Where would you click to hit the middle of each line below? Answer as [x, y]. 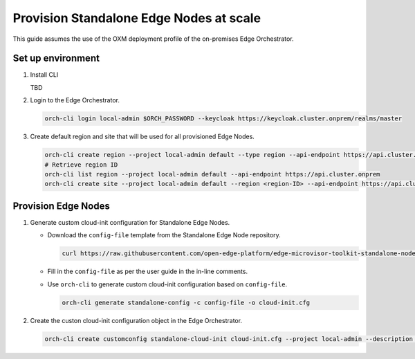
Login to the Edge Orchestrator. [75, 100]
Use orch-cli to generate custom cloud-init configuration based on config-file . [167, 284]
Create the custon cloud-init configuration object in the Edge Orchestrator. [136, 320]
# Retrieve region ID [81, 165]
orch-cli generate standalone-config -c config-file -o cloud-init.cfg [186, 302]
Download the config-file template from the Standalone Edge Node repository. [164, 235]
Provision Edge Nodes [61, 206]
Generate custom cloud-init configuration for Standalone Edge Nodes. [130, 222]
